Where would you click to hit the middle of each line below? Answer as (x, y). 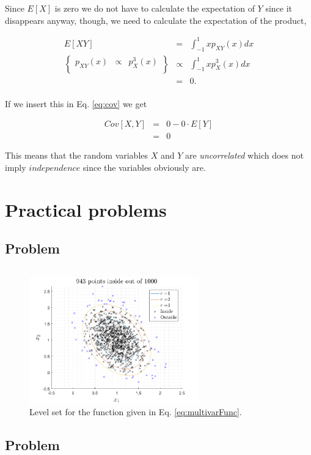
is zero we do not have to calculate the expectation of (155, 8)
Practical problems (86, 209)
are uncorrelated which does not (244, 155)
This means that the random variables (77, 155)
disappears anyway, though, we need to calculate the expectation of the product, (156, 20)
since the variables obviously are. (144, 167)
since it (279, 8)
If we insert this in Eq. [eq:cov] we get (76, 103)
